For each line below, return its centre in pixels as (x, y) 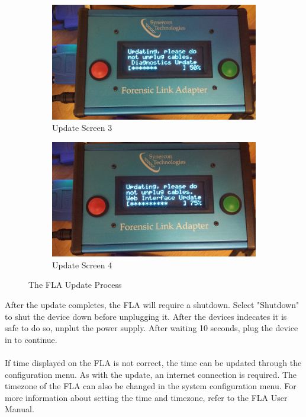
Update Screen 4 (82, 264)
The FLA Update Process (75, 285)
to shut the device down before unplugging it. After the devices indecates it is (146, 316)
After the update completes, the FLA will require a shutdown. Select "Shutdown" (152, 304)
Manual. (20, 409)
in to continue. (31, 339)
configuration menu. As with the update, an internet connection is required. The (151, 374)
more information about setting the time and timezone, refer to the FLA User (146, 397)
